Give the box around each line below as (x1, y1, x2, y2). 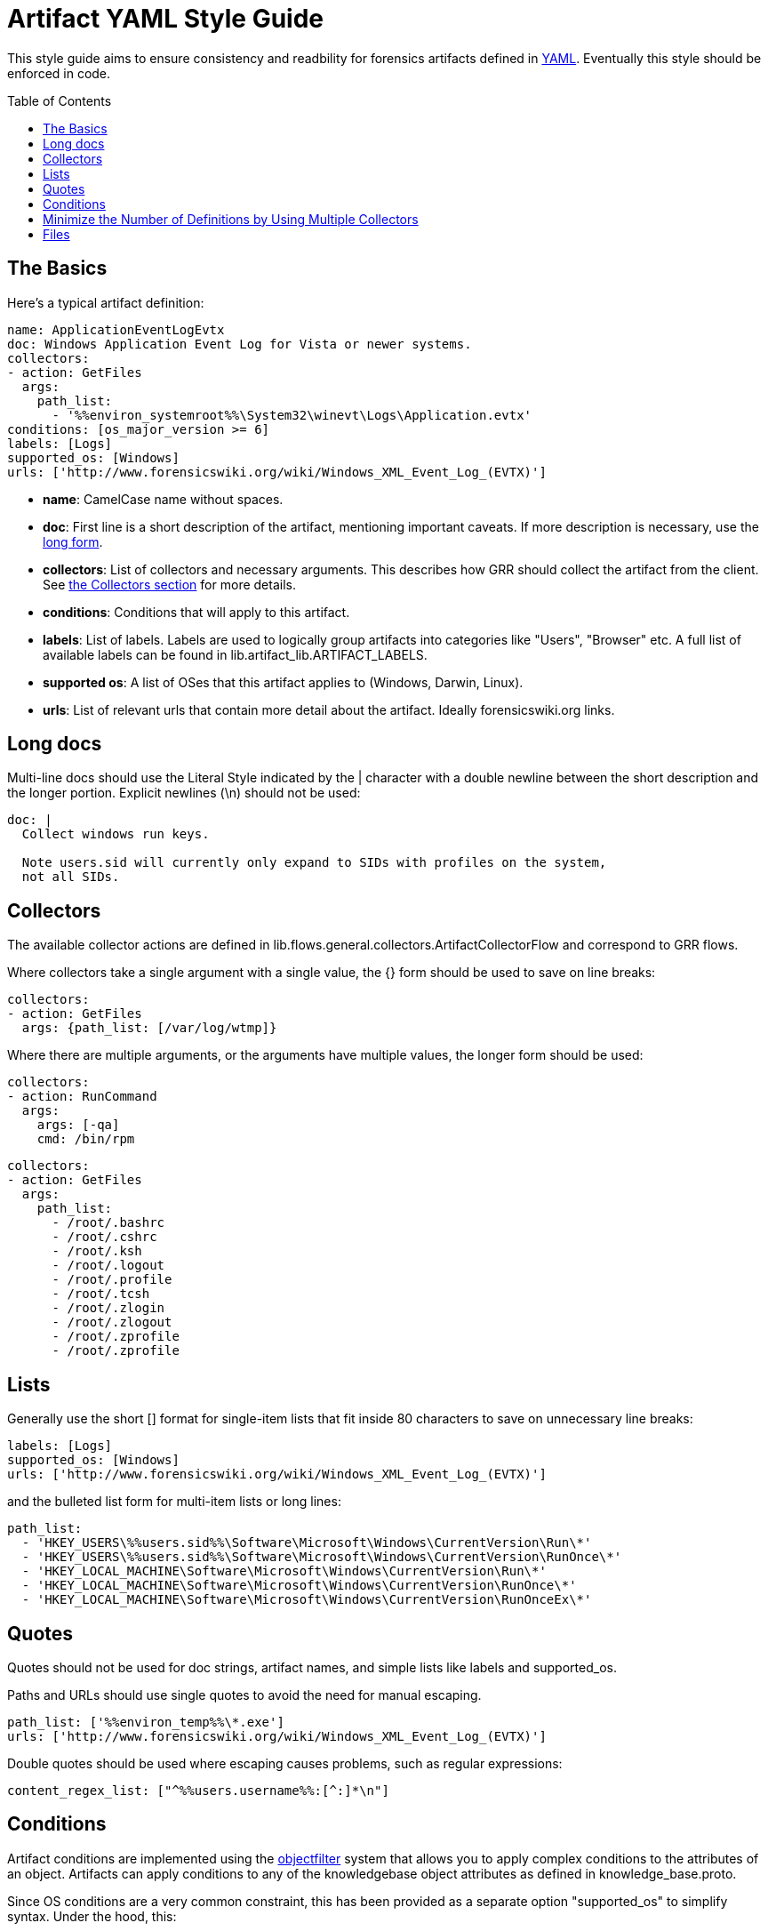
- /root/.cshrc (52, 1230, 157, 1245)
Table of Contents (7, 92, 112, 108)
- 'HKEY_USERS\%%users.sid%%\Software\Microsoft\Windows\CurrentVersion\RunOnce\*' (21, 1550, 622, 1565)
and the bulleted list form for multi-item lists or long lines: (7, 1494, 341, 1510)
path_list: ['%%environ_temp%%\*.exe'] (7, 1714, 284, 1729)
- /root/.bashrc (52, 1215, 165, 1230)
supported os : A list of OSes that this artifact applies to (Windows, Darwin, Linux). (43, 674, 524, 690)
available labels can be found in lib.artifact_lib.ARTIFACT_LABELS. (43, 646, 428, 662)
